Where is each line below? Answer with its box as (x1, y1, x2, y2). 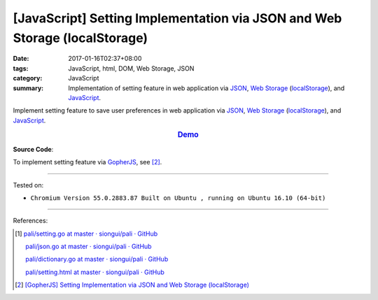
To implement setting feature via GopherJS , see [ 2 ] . (13, 158, 162, 166)
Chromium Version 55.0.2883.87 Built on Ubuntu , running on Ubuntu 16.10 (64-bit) (30, 194, 326, 202)
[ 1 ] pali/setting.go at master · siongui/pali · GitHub (15, 229, 158, 238)
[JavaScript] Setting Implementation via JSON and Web (13, 10, 342, 26)
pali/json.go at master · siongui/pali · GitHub (25, 242, 152, 251)
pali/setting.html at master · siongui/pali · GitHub (25, 268, 164, 276)
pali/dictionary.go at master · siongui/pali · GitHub (25, 255, 169, 264)
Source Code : (13, 145, 54, 153)
